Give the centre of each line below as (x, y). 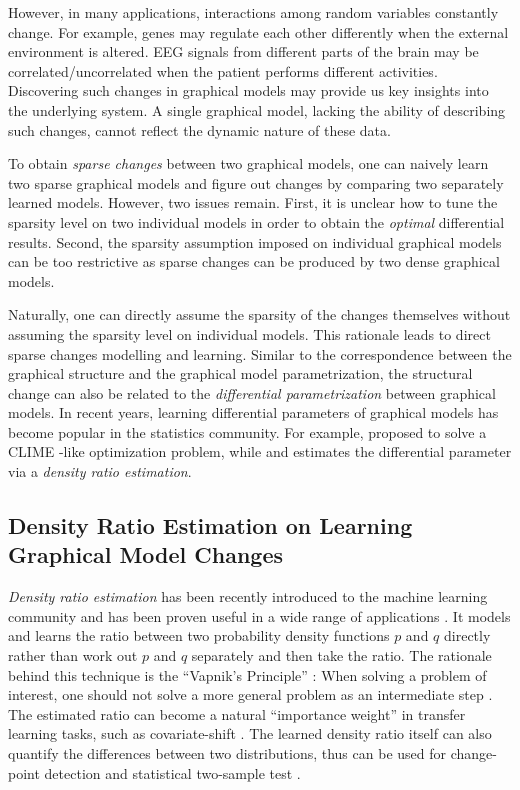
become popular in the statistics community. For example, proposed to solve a (247, 431)
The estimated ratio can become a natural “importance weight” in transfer (237, 713)
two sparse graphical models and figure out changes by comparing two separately (256, 182)
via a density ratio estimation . (100, 471)
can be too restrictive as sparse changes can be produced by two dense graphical (254, 261)
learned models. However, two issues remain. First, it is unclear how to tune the (253, 202)
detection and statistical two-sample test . (172, 772)
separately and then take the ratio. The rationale (341, 655)
